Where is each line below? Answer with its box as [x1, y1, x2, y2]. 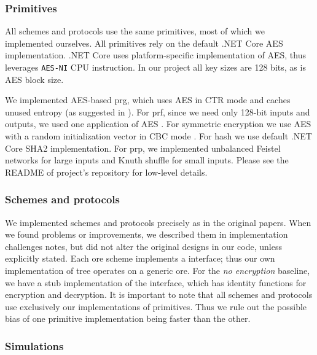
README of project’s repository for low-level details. [5, 165, 208, 178]
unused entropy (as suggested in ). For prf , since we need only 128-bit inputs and [5, 105, 310, 118]
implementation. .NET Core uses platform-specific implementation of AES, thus [5, 49, 307, 61]
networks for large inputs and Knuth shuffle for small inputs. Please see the [5, 154, 289, 166]
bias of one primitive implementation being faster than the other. [5, 312, 251, 325]
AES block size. [5, 72, 64, 85]
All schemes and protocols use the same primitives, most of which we [5, 25, 265, 37]
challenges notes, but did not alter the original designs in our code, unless [5, 240, 282, 252]
